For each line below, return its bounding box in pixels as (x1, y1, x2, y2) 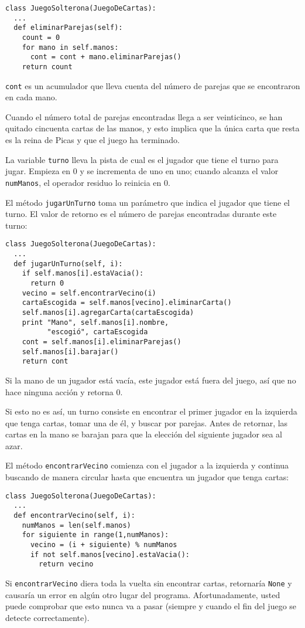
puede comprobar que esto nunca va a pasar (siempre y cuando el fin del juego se (5, 600, 297, 612)
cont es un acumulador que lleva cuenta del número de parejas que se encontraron (5, 79, 300, 91)
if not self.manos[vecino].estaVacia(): (30, 550, 190, 559)
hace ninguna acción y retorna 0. (5, 385, 123, 398)
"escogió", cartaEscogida (47, 328, 148, 337)
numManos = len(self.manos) (22, 521, 131, 529)
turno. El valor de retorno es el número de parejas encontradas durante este (5, 208, 277, 220)
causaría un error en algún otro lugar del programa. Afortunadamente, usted (5, 588, 280, 600)
